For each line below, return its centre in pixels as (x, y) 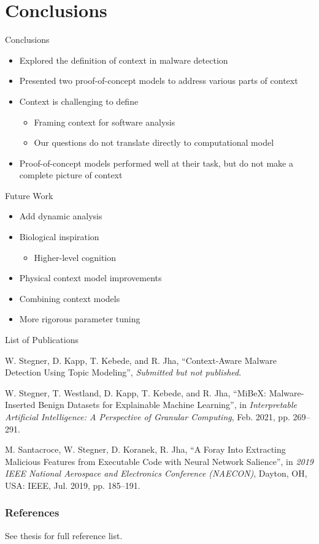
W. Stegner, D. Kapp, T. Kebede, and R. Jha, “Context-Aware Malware (141, 360)
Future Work (29, 195)
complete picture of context (71, 175)
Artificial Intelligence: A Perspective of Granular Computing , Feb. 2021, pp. (148, 417)
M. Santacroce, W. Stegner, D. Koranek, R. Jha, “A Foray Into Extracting (145, 449)
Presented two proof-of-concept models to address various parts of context (159, 81)
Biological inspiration (59, 237)
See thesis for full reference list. (64, 535)
